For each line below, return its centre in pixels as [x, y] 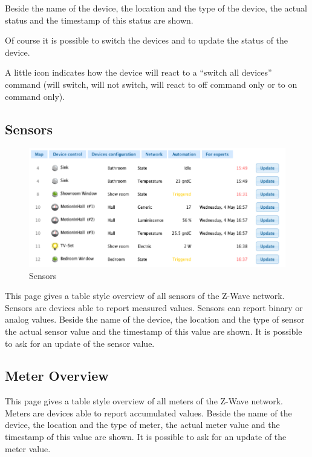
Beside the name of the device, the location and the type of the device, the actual [156, 8]
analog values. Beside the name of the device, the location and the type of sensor [155, 319]
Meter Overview [57, 376]
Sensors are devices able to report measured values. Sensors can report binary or [154, 307]
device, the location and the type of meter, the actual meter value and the [142, 425]
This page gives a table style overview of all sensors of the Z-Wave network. [145, 296]
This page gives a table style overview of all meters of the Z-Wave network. [144, 401]
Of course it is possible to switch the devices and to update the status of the [147, 40]
